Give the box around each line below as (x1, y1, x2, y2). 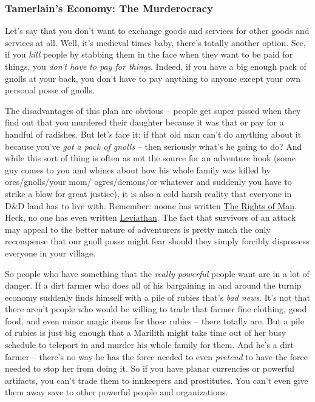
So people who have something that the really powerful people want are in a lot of (5, 267, 310, 280)
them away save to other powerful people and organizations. (5, 386, 228, 398)
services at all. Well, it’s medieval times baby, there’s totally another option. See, (5, 36, 306, 49)
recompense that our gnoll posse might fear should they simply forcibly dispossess (5, 235, 310, 247)
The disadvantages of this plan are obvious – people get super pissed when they (5, 104, 301, 116)
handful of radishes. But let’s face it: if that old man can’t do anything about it (5, 127, 302, 140)
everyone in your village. (5, 246, 96, 259)
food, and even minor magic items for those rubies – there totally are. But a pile (5, 314, 304, 327)
